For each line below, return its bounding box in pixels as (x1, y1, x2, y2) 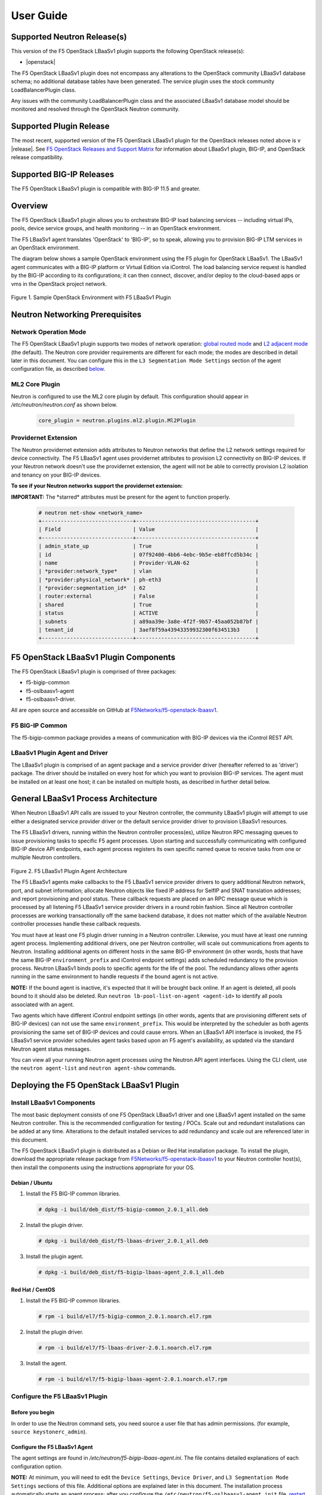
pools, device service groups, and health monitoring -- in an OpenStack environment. (11, 225, 221, 232)
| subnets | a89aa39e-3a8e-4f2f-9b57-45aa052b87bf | (38, 618, 259, 625)
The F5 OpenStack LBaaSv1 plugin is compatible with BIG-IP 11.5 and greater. (11, 185, 201, 192)
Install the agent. (26, 1360, 67, 1367)
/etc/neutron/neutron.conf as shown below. (11, 401, 117, 408)
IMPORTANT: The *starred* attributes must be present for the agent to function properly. (11, 493, 231, 501)
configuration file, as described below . (11, 365, 106, 373)
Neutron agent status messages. (11, 1045, 91, 1052)
